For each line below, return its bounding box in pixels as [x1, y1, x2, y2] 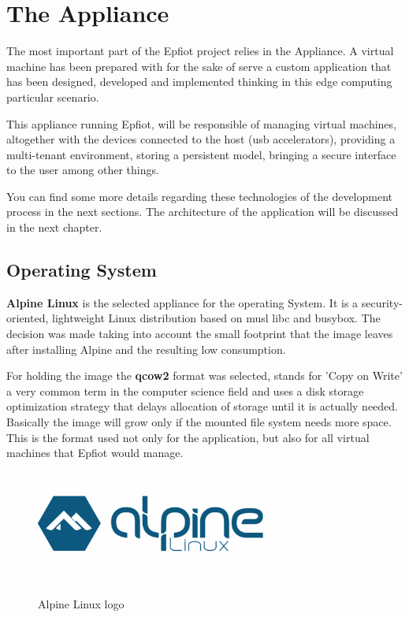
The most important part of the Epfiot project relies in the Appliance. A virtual [6, 43, 394, 59]
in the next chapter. [6, 219, 102, 236]
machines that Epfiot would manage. [6, 444, 184, 461]
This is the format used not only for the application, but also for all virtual [6, 429, 370, 445]
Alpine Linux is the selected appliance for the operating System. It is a [6, 294, 359, 310]
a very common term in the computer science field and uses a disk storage [6, 382, 364, 399]
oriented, [6, 310, 49, 326]
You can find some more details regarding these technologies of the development [6, 188, 392, 204]
